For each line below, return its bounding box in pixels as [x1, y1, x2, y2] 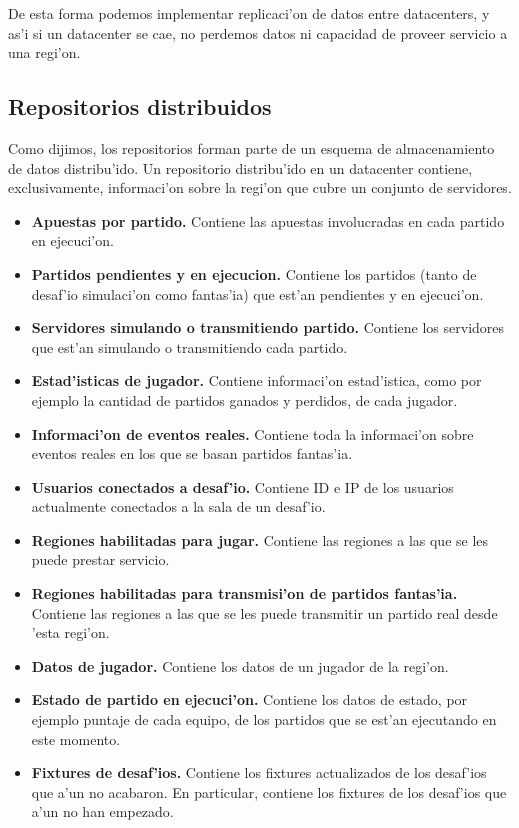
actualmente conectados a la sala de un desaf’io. [31, 496, 326, 517]
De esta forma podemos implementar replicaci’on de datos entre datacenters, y [8, 3, 490, 23]
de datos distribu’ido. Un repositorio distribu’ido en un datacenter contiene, [8, 157, 473, 178]
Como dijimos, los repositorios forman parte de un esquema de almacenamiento [8, 137, 495, 158]
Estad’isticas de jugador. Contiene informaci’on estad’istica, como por [31, 370, 482, 391]
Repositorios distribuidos [8, 91, 272, 122]
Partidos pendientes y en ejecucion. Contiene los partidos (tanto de [31, 263, 477, 284]
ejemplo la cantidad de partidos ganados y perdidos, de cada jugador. [31, 389, 458, 410]
